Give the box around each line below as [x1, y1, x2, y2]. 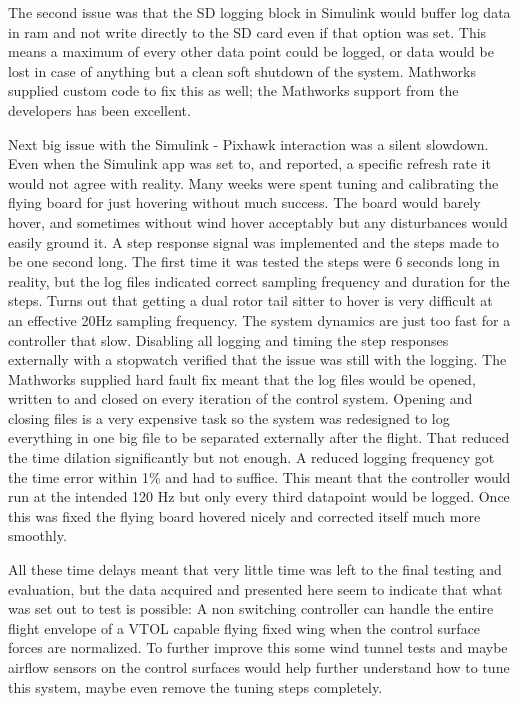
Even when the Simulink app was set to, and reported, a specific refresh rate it [8, 153, 491, 174]
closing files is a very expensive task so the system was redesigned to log [8, 407, 450, 428]
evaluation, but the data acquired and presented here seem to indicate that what [8, 578, 503, 599]
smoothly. [8, 525, 67, 546]
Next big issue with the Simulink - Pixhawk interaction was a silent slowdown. [8, 133, 489, 154]
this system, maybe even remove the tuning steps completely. [8, 676, 383, 697]
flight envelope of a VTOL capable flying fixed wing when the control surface [8, 617, 481, 638]
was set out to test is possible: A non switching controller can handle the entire [8, 598, 494, 619]
